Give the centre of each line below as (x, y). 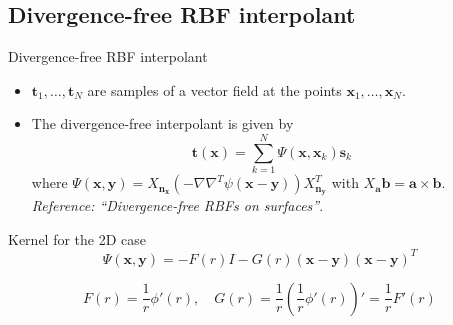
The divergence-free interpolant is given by (162, 123)
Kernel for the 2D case (77, 238)
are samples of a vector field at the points (214, 89)
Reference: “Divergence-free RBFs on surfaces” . (177, 204)
